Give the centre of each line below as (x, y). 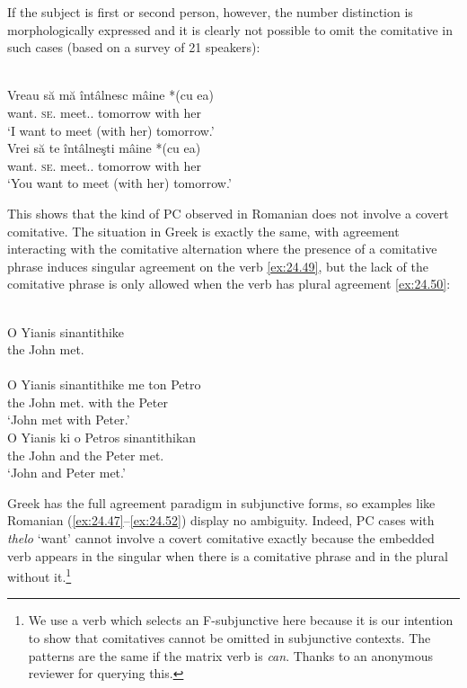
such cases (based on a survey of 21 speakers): (134, 47)
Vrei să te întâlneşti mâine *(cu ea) (104, 148)
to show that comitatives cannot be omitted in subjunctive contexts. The (229, 638)
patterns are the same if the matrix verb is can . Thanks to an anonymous (231, 655)
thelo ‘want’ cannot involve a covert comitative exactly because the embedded (221, 538)
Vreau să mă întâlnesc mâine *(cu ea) (110, 95)
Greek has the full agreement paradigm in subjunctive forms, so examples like (221, 502)
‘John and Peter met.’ (66, 473)
